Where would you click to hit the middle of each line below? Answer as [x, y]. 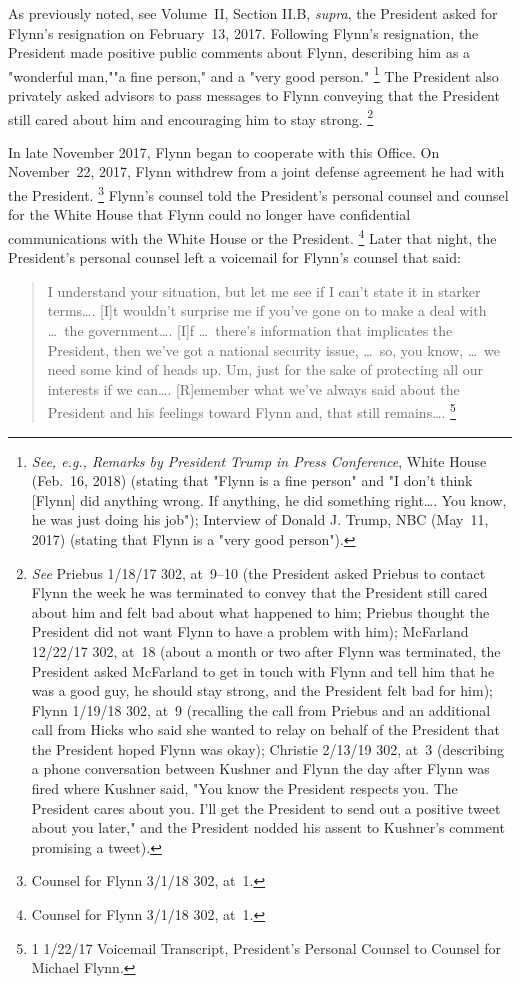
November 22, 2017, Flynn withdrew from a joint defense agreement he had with [256, 171]
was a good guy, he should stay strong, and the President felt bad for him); [262, 690]
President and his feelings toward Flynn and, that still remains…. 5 [251, 410]
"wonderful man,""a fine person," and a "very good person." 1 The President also [253, 74]
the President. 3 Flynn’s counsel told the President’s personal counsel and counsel [258, 193]
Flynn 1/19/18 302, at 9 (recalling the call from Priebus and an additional [261, 709]
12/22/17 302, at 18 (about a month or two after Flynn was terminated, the [266, 650]
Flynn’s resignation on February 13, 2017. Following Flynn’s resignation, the [243, 32]
